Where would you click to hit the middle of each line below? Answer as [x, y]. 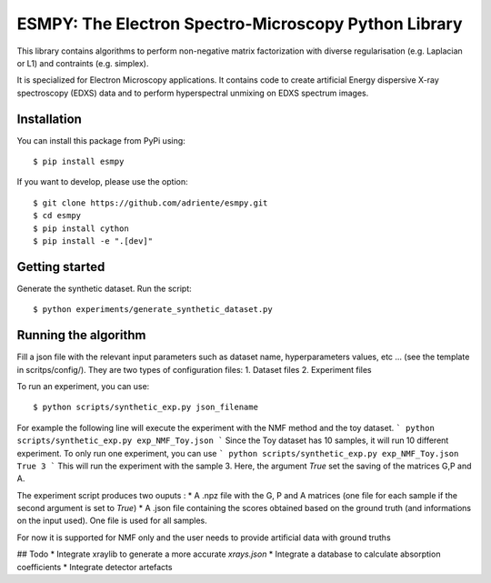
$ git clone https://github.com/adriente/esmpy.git [150, 203]
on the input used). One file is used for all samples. [112, 521]
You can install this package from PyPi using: [101, 140]
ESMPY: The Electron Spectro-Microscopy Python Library [240, 24]
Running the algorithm [81, 335]
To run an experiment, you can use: [83, 386]
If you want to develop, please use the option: [102, 182]
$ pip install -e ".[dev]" [93, 241]
